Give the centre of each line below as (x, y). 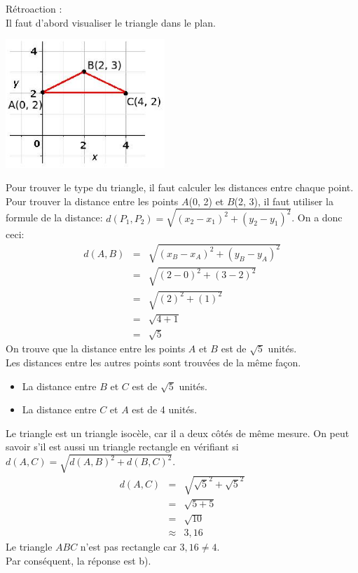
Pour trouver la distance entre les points (92, 201)
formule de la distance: (54, 218)
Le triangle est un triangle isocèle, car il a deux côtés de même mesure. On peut (178, 433)
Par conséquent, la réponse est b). (78, 560)
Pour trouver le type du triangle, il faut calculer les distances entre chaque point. (180, 187)
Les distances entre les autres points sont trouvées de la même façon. (153, 362)
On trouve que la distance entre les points (96, 348)
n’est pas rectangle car (128, 547)
